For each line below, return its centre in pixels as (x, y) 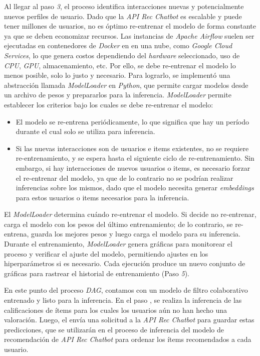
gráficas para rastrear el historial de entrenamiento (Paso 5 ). (97, 273)
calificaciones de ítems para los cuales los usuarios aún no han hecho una (116, 310)
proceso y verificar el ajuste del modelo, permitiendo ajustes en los (106, 253)
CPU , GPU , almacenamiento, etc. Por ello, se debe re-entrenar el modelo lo (120, 65)
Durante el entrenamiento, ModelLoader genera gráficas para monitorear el (118, 244)
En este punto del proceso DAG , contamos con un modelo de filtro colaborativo (126, 290)
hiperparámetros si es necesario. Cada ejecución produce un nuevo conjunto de (125, 263)
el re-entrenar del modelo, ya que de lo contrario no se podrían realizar (124, 177)
